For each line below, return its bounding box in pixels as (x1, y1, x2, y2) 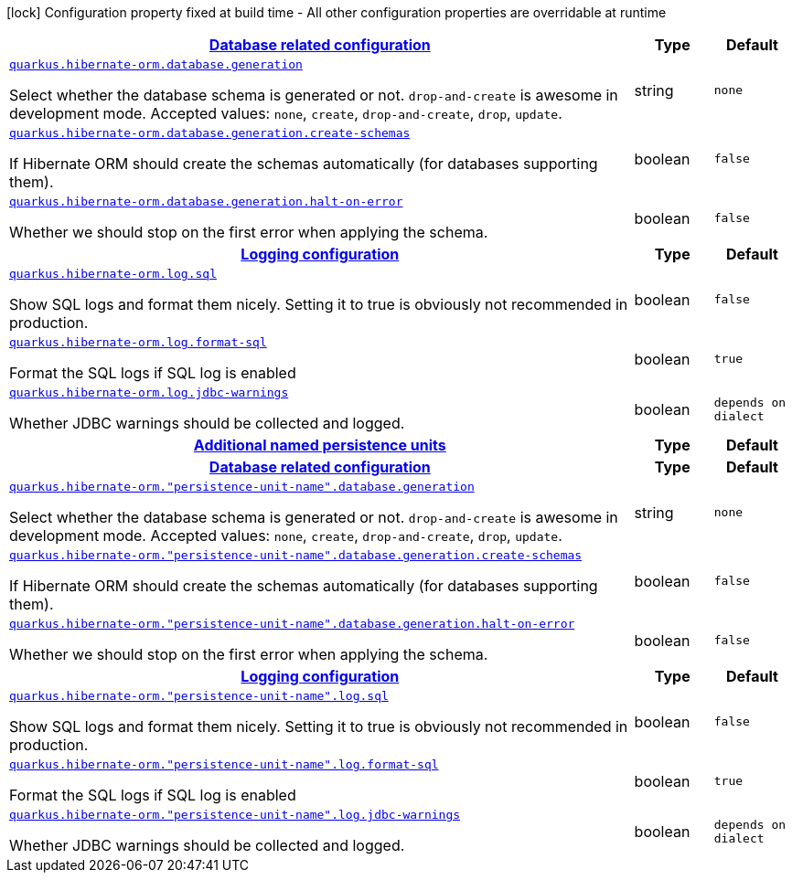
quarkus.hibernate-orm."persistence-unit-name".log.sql (9, 689, 389, 703)
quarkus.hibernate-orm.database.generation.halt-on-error (9, 195, 403, 208)
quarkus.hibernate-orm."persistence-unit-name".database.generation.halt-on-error (9, 617, 575, 631)
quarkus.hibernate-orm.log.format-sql (9, 335, 267, 349)
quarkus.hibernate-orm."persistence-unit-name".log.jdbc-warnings (9, 808, 461, 822)
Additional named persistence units (193, 436, 446, 454)
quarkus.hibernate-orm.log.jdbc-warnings (9, 386, 289, 399)
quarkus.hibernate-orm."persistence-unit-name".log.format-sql (9, 758, 439, 771)
